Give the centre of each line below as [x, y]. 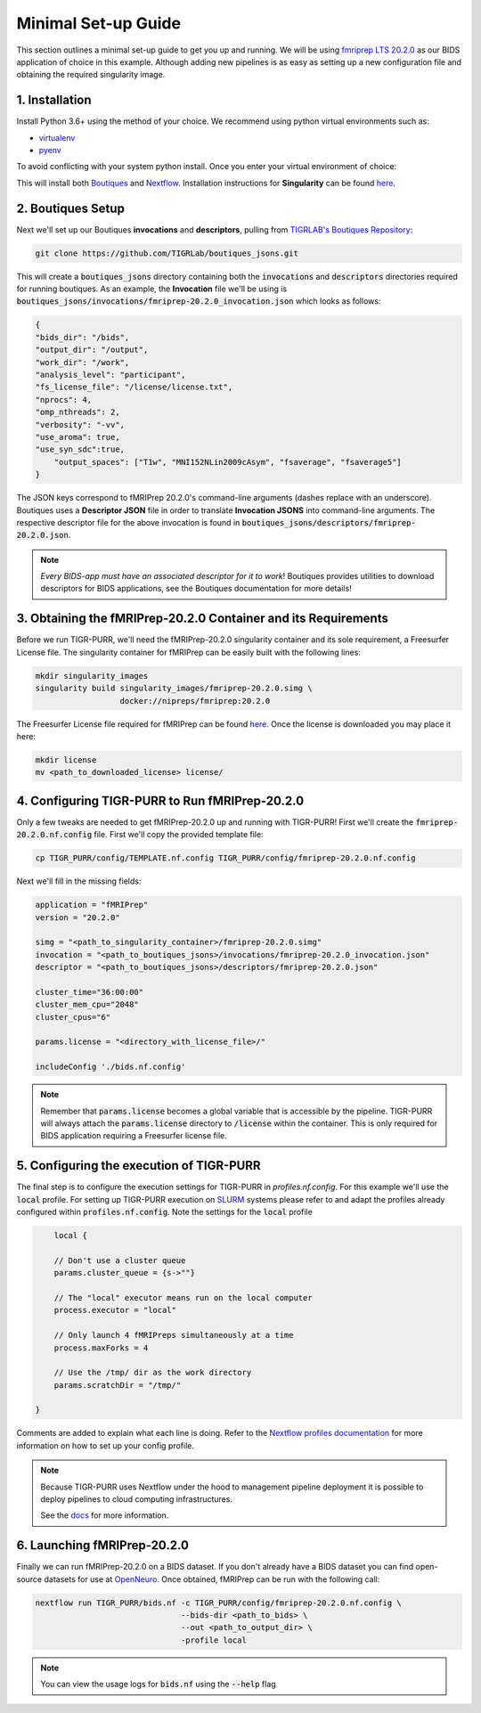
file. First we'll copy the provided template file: [179, 835]
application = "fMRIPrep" [92, 905]
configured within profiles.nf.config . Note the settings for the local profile [165, 1212]
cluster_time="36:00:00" [90, 992]
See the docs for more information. [105, 1515]
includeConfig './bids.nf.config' [110, 1067]
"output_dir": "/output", [92, 350]
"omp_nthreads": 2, [77, 412]
